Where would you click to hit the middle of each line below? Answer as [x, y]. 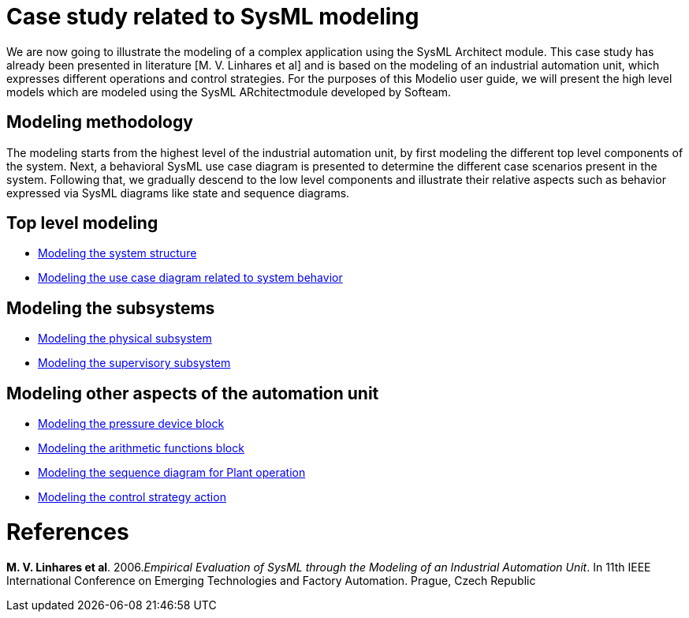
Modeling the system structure [117, 253]
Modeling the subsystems [111, 308]
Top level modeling [82, 223]
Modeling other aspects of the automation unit [193, 393]
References [68, 532]
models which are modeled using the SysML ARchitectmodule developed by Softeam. [229, 92]
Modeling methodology [100, 122]
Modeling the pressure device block [131, 424]
